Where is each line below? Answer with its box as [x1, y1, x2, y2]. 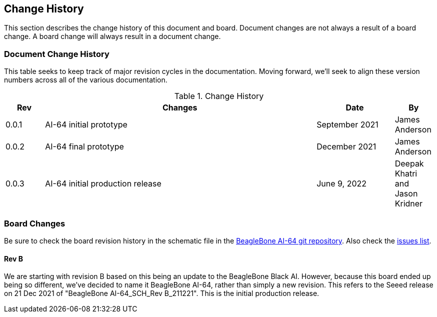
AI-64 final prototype [45, 141, 124, 152]
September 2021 [316, 119, 378, 130]
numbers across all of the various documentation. [4, 75, 167, 84]
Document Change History [4, 48, 109, 59]
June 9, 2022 [316, 178, 367, 189]
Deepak [394, 158, 424, 169]
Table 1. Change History [174, 91, 264, 101]
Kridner [394, 198, 423, 209]
